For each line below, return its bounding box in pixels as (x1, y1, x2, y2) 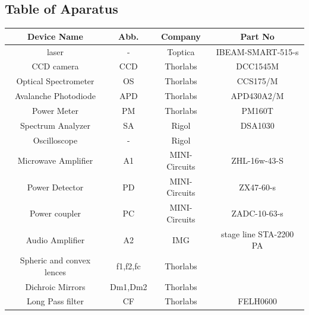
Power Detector (27, 180, 84, 193)
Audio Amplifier (26, 233, 85, 246)
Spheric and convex (20, 254, 91, 266)
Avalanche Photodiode (15, 90, 96, 102)
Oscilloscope (33, 133, 78, 146)
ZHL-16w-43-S (231, 154, 283, 167)
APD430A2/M (231, 90, 284, 102)
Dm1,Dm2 (109, 280, 147, 292)
